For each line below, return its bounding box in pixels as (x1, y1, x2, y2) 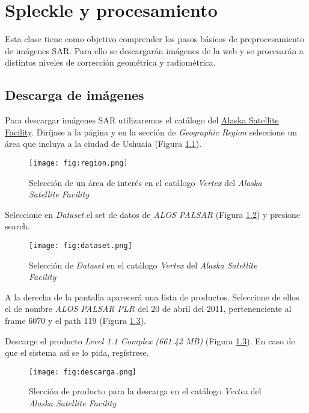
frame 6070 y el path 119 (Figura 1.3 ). (5, 314, 146, 326)
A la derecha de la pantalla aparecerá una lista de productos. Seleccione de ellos (5, 290, 299, 303)
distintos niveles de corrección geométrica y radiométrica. (5, 56, 216, 69)
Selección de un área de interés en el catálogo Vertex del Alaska (29, 176, 262, 188)
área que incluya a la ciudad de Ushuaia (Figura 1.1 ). (5, 137, 202, 150)
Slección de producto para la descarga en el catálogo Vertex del (29, 385, 262, 397)
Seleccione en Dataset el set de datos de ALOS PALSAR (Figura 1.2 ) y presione (5, 208, 301, 220)
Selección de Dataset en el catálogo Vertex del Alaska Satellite (29, 258, 257, 271)
